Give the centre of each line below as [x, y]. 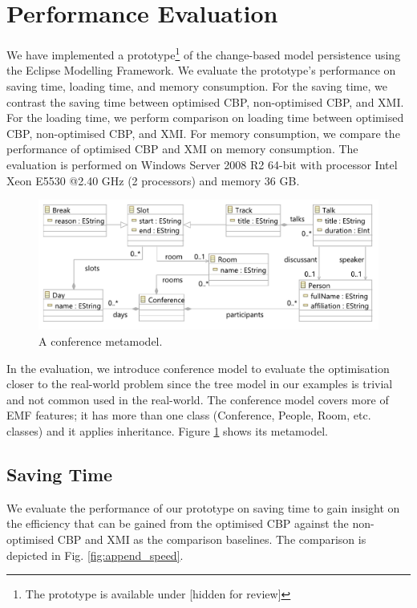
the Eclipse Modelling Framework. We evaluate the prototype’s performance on [201, 70]
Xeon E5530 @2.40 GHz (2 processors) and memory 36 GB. [153, 180]
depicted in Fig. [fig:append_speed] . [95, 555]
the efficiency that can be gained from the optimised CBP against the [178, 523]
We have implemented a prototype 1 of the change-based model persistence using [204, 53]
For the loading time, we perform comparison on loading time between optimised [205, 118]
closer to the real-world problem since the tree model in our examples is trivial [200, 384]
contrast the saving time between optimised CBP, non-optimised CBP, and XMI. [205, 101]
